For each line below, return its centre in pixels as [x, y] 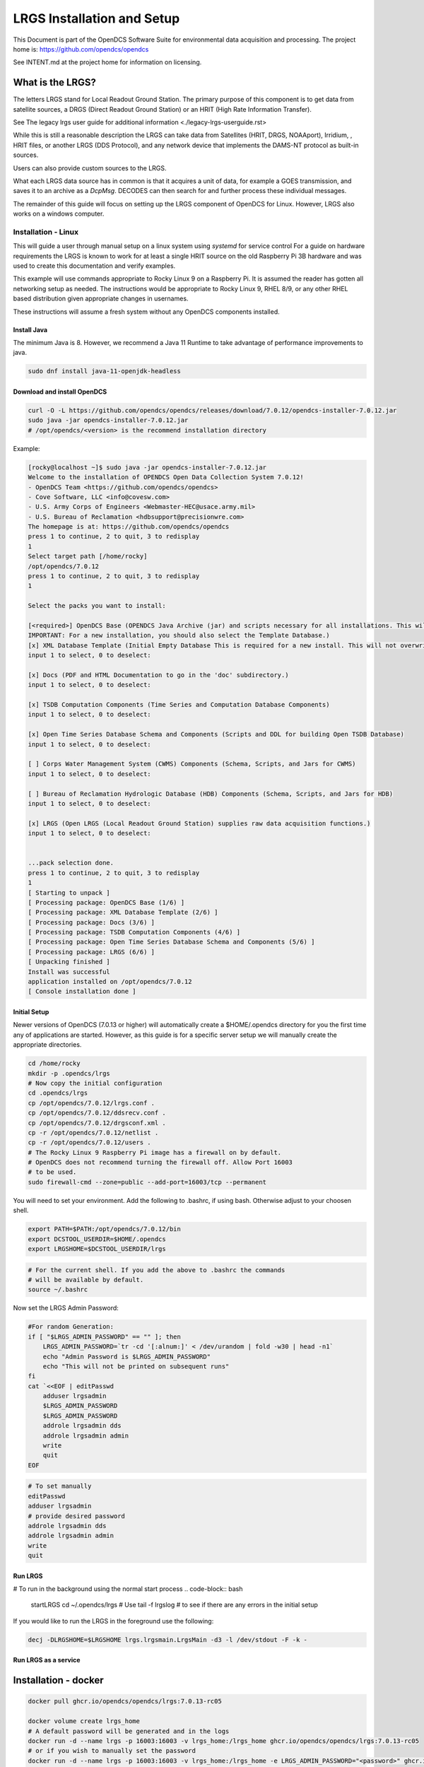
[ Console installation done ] [82, 992]
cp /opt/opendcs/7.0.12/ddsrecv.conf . [97, 1113]
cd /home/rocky [54, 1063]
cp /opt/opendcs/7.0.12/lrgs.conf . [92, 1103]
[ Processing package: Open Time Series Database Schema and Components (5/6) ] [171, 942]
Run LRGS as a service [47, 1660]
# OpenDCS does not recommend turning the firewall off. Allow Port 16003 [160, 1162]
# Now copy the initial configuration [95, 1083]
